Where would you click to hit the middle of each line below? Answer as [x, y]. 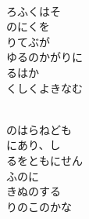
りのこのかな [39, 206]
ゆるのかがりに [44, 57]
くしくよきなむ [44, 88]
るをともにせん [44, 160]
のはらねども [39, 129]
